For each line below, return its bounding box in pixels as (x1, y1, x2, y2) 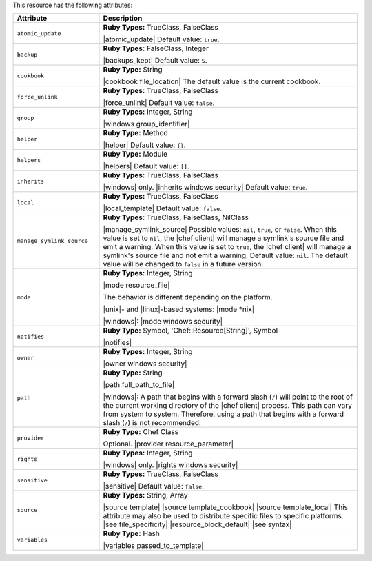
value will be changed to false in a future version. (103, 259, 264, 269)
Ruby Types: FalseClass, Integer (103, 43, 209, 53)
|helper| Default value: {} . (103, 140, 186, 150)
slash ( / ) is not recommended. (103, 418, 201, 428)
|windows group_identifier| (103, 119, 190, 129)
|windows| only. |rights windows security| (103, 460, 238, 470)
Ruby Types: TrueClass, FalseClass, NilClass (103, 213, 249, 222)
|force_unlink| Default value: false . (103, 98, 215, 108)
